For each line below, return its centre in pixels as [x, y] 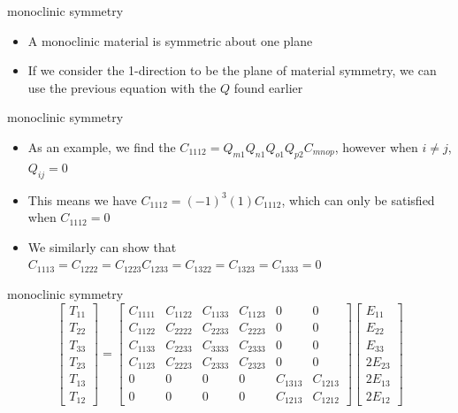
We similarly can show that [102, 246]
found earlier [268, 87]
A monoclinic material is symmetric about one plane [170, 40]
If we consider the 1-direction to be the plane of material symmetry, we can [232, 70]
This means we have [82, 199]
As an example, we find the [102, 146]
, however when [376, 146]
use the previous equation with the [122, 87]
